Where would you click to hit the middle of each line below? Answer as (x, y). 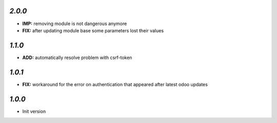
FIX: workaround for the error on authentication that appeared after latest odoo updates (115, 84)
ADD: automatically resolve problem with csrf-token (77, 57)
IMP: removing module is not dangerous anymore (75, 24)
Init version (34, 111)
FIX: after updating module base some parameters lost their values (93, 30)
